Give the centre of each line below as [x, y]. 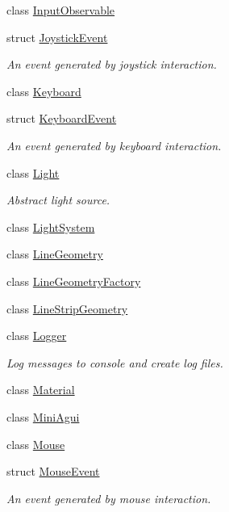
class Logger [37, 336]
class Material [41, 390]
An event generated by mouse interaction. [109, 498]
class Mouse [36, 444]
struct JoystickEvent [57, 37]
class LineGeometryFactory [74, 281]
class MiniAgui [43, 416]
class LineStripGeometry [67, 308]
